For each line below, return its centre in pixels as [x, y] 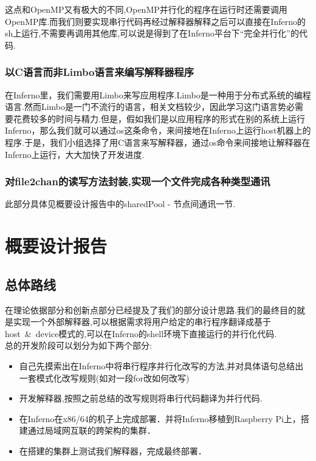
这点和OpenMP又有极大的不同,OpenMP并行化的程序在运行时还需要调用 [146, 9]
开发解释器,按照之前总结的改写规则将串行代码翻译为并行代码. [141, 398]
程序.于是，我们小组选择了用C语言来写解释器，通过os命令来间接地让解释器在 [158, 142]
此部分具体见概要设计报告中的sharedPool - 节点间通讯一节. [120, 204]
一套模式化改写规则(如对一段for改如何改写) [104, 377]
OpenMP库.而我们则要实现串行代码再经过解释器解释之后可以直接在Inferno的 [155, 21]
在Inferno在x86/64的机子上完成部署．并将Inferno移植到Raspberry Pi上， [160, 418]
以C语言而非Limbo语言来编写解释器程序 [100, 72]
